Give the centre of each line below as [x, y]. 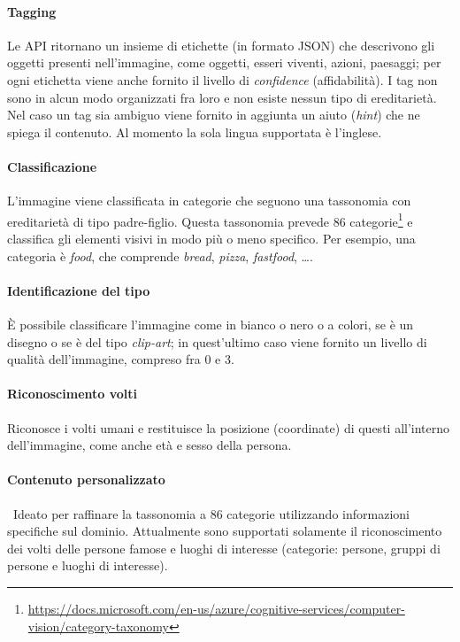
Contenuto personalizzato [86, 480]
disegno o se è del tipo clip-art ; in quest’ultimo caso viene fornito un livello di [217, 341]
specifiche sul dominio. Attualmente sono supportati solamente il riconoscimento [225, 531]
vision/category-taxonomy [98, 626]
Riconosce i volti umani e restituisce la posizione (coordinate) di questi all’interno [229, 427]
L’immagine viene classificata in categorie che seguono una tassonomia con [209, 201]
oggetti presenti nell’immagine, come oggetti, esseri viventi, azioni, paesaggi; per [224, 62]
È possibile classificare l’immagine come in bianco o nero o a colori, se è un [211, 324]
